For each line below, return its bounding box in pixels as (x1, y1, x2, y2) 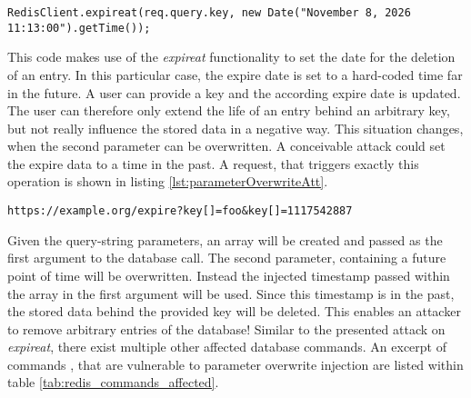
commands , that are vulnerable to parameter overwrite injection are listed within (7, 354, 464, 373)
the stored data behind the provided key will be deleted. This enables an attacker (7, 302, 461, 321)
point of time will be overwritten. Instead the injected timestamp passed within (7, 265, 450, 284)
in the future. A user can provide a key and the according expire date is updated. (7, 83, 461, 102)
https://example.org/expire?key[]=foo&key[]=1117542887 (7, 204, 353, 218)
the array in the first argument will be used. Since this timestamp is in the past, (7, 284, 455, 303)
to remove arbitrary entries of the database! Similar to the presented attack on (7, 319, 446, 338)
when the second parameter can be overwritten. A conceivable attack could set (7, 136, 446, 155)
